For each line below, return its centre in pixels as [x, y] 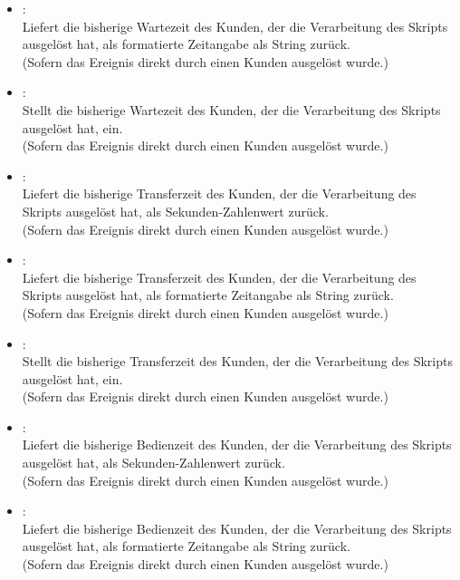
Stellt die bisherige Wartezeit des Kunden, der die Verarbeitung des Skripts [231, 109]
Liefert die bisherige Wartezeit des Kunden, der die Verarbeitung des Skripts [235, 26]
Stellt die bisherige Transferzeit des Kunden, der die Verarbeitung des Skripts [237, 361]
